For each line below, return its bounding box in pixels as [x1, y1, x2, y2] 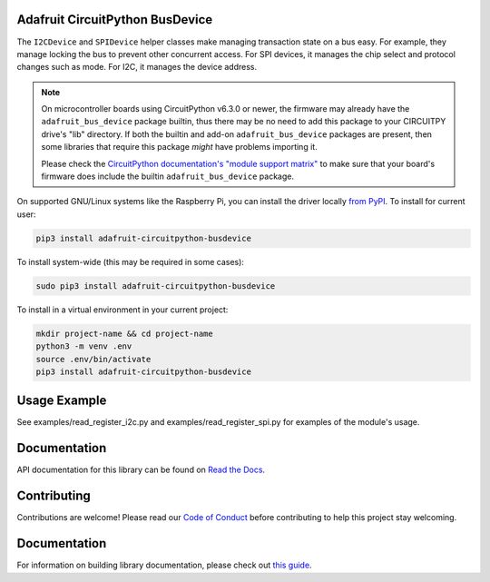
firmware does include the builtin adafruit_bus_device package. [41, 171, 295, 182]
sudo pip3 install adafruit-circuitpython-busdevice [35, 281, 276, 291]
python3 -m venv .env [35, 341, 132, 351]
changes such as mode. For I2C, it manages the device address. [16, 62, 258, 73]
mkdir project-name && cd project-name [35, 328, 213, 339]
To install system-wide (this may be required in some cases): [16, 256, 245, 267]
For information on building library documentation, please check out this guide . [16, 559, 312, 571]
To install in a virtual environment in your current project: [16, 304, 229, 315]
